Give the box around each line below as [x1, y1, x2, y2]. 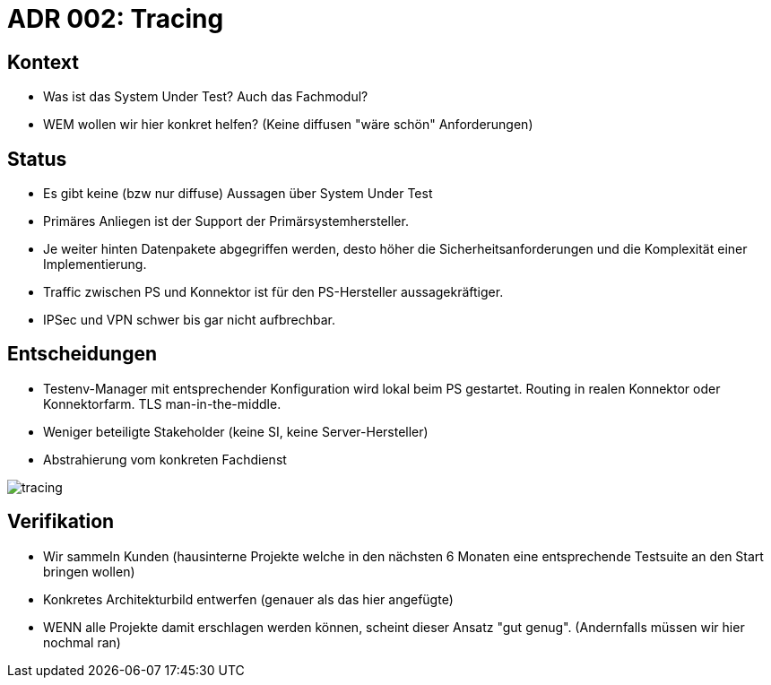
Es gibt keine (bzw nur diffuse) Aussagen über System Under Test [43, 186, 433, 202]
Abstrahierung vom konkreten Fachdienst [43, 451, 287, 467]
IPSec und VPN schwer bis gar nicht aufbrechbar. [43, 312, 335, 328]
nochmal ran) [43, 634, 121, 650]
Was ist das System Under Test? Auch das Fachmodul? [43, 89, 368, 105]
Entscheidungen [7, 342, 157, 366]
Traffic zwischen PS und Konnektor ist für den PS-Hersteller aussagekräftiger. [43, 284, 504, 300]
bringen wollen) [43, 563, 135, 579]
